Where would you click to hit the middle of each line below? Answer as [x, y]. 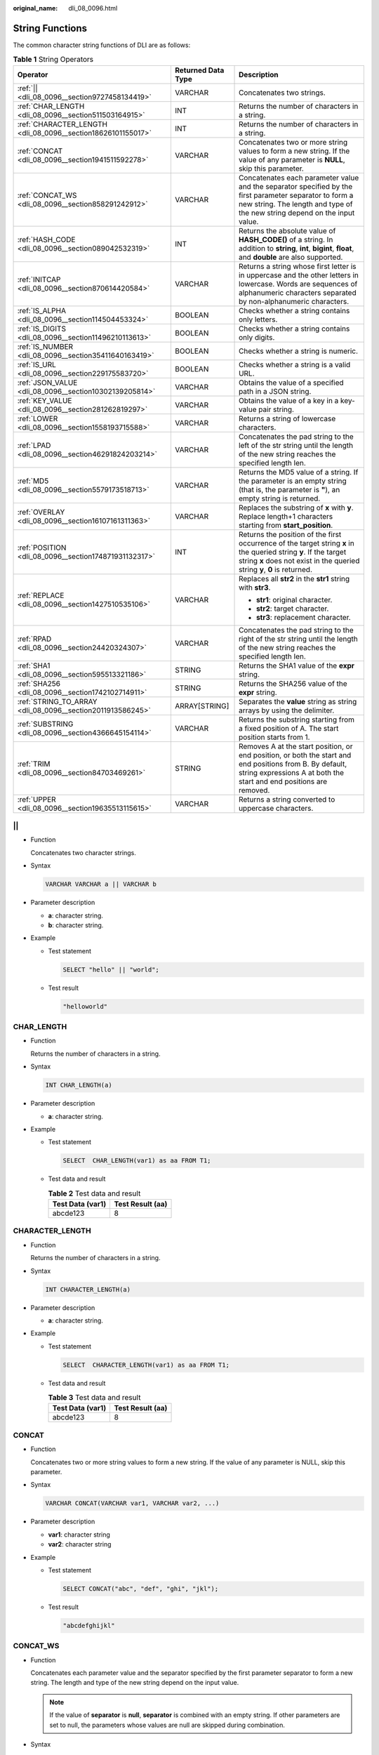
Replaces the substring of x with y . [296, 508]
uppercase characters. [276, 808]
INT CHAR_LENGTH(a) [79, 1085]
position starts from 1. [274, 737]
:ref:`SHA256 [39, 683]
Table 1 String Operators [53, 60]
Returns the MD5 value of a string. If [299, 472]
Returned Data [200, 70]
